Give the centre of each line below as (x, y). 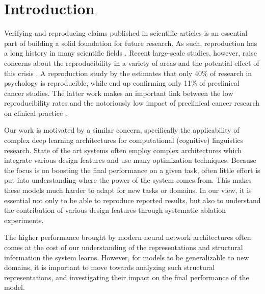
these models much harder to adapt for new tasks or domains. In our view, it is (128, 190)
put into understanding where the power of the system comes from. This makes (128, 180)
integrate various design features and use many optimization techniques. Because (130, 160)
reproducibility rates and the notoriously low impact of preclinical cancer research (132, 103)
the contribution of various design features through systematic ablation (115, 210)
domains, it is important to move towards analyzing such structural (110, 267)
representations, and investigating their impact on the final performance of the (127, 277)
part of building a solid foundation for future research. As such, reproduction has (131, 43)
